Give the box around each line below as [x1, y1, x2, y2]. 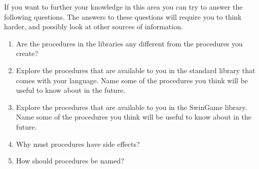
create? [16, 48, 38, 59]
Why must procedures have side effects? [16, 138, 140, 149]
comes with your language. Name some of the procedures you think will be [16, 75, 248, 85]
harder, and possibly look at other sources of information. [4, 21, 183, 32]
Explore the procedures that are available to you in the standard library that [16, 65, 255, 75]
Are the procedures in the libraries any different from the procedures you [16, 38, 243, 48]
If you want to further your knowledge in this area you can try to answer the [4, 2, 243, 12]
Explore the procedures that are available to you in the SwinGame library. [16, 101, 247, 112]
